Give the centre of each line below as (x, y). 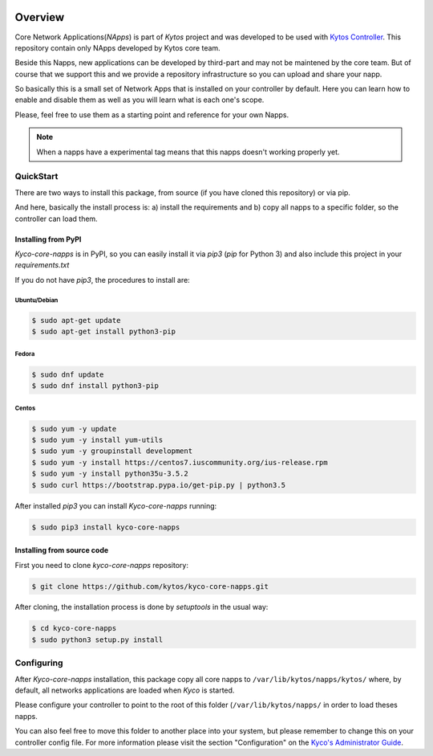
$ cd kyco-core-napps (74, 628)
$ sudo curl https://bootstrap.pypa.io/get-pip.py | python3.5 (159, 485)
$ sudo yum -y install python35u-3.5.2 (110, 474)
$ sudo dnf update (68, 374)
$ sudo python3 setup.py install (97, 640)
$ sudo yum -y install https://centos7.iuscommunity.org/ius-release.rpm (180, 462)
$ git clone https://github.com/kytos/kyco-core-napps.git (150, 586)
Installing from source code (62, 550)
